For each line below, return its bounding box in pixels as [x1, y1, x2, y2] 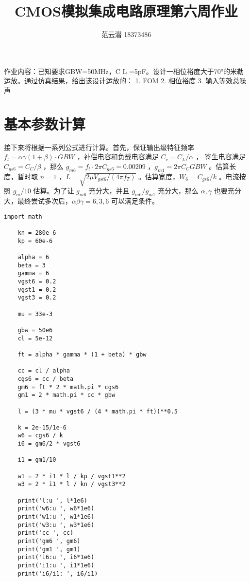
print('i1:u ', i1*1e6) [17, 562, 95, 569]
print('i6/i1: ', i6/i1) [17, 570, 98, 577]
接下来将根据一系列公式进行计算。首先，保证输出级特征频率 [4, 142, 194, 152]
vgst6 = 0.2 [17, 278, 56, 285]
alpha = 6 [17, 254, 50, 261]
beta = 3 [17, 262, 46, 269]
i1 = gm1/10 [17, 456, 56, 464]
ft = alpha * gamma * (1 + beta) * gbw [17, 351, 147, 358]
